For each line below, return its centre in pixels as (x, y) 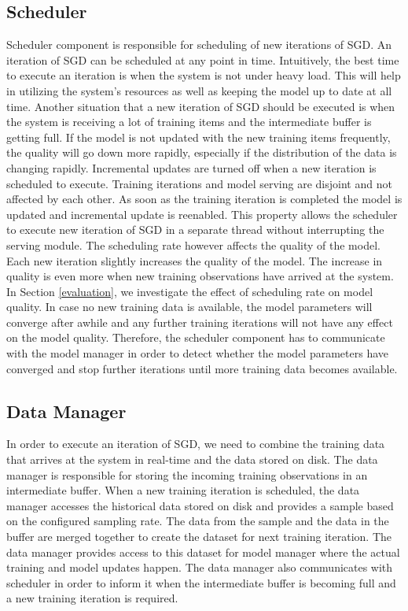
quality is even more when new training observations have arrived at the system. (200, 276)
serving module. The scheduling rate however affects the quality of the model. (193, 244)
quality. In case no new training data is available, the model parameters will (189, 307)
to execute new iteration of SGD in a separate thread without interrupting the (195, 230)
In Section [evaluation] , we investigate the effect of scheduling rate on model (190, 291)
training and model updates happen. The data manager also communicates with (200, 567)
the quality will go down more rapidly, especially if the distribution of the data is (202, 152)
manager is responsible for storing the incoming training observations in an (187, 474)
